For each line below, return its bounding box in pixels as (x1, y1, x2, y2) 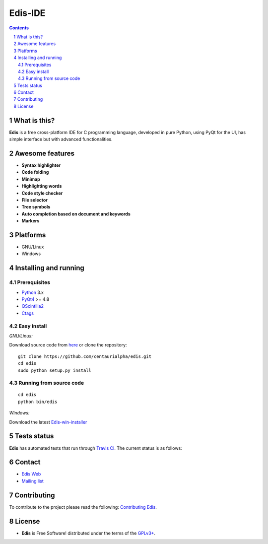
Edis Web (21, 471, 41, 477)
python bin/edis (18, 399, 58, 405)
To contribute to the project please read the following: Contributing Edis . (9, 504, 157, 510)
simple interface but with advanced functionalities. (9, 136, 113, 142)
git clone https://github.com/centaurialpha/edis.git (18, 353, 151, 359)
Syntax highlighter (21, 162, 61, 168)
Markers (21, 218, 40, 224)
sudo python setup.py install (18, 367, 92, 373)
